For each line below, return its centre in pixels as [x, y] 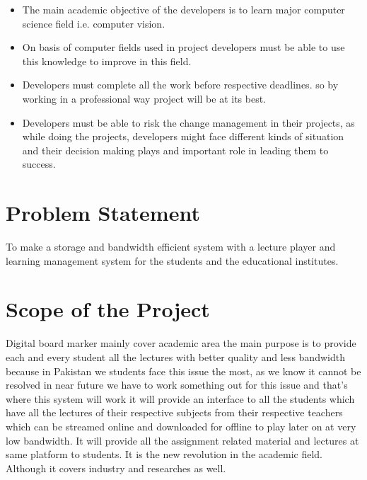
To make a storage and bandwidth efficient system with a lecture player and [171, 247]
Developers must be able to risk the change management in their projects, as [188, 122]
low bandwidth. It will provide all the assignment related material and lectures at [182, 440]
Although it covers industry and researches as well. [116, 468]
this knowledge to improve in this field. [107, 61]
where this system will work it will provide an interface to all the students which [180, 398]
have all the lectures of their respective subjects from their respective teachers [174, 412]
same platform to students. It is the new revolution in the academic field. [164, 454]
